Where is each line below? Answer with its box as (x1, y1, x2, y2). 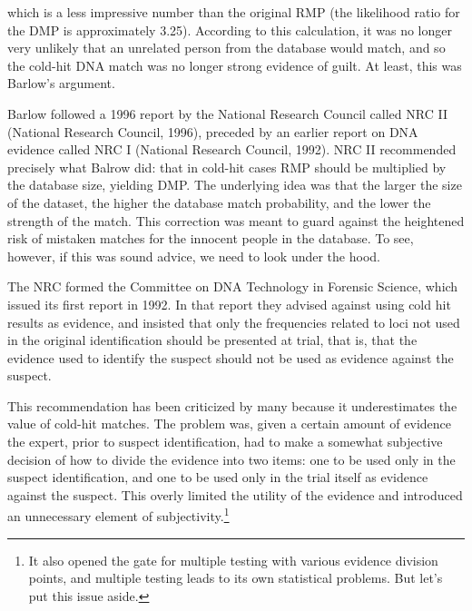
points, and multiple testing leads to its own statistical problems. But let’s (28, 568, 443, 587)
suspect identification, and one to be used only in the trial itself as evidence (7, 468, 428, 487)
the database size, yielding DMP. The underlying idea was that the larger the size (7, 175, 462, 194)
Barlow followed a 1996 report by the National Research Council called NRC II (7, 103, 447, 123)
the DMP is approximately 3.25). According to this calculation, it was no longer (7, 20, 452, 39)
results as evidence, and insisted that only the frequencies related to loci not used (7, 312, 460, 331)
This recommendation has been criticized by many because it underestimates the (7, 396, 457, 415)
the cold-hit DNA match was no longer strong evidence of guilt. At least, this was (7, 55, 462, 74)
